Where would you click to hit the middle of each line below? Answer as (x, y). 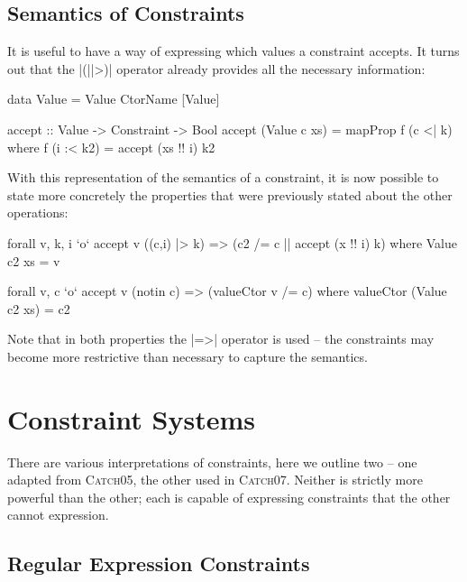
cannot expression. (58, 515)
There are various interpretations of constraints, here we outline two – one (212, 462)
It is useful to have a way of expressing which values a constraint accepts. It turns (233, 51)
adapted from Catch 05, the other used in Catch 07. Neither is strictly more (215, 480)
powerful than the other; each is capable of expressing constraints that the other (229, 497)
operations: (38, 212)
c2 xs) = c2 (39, 308)
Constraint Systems (131, 418)
